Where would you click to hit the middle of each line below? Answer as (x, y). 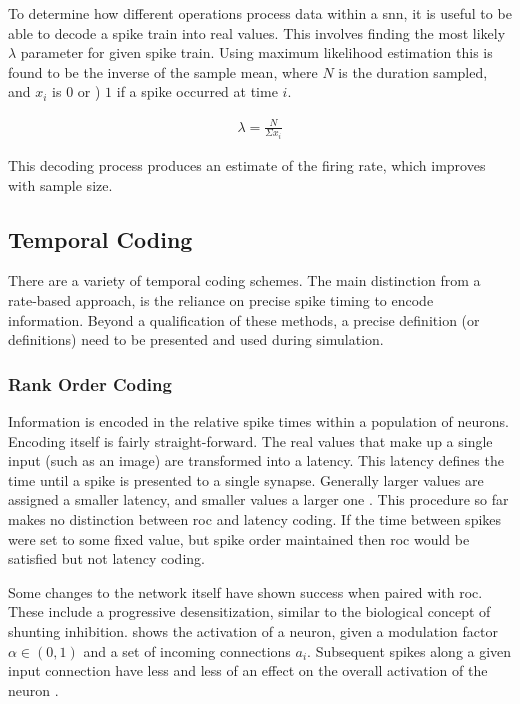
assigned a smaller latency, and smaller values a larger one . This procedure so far (258, 499)
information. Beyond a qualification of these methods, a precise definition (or (244, 319)
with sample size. (60, 184)
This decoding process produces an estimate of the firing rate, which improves (247, 164)
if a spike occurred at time (197, 91)
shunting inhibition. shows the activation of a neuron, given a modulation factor (253, 630)
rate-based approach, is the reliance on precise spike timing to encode (221, 299)
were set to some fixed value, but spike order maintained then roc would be (239, 538)
